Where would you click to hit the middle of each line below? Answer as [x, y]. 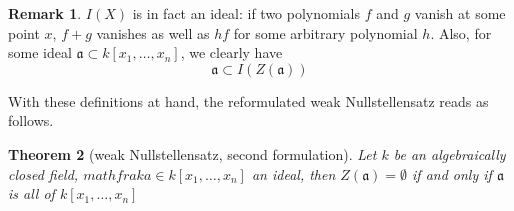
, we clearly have [231, 52]
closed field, [43, 173]
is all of [31, 193]
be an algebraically [449, 153]
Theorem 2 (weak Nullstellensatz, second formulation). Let [192, 153]
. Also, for [461, 32]
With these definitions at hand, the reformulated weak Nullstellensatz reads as [248, 100]
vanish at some [460, 13]
